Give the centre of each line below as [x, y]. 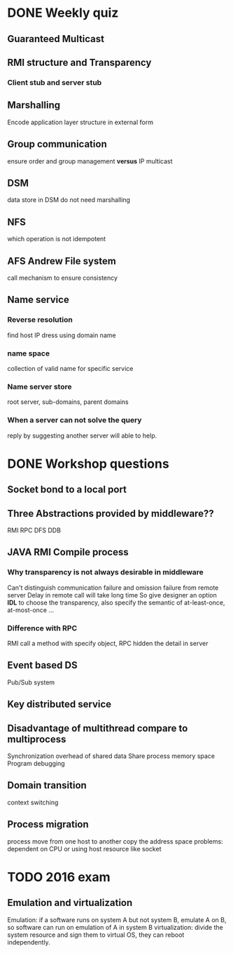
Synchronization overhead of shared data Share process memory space [111, 756]
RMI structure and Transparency [79, 62]
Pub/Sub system [31, 682]
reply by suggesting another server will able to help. [82, 435]
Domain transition [47, 786]
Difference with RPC [42, 628]
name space [29, 353]
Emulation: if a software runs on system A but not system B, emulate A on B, [117, 919]
